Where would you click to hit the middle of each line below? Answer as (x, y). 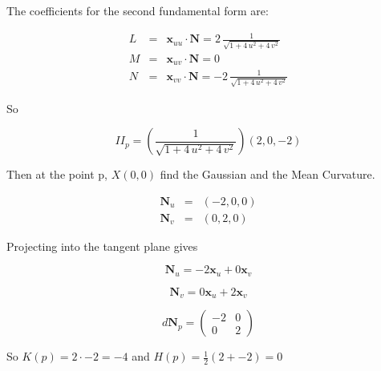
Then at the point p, (57, 174)
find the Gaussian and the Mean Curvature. (268, 174)
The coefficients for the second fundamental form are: (138, 10)
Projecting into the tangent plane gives (102, 246)
